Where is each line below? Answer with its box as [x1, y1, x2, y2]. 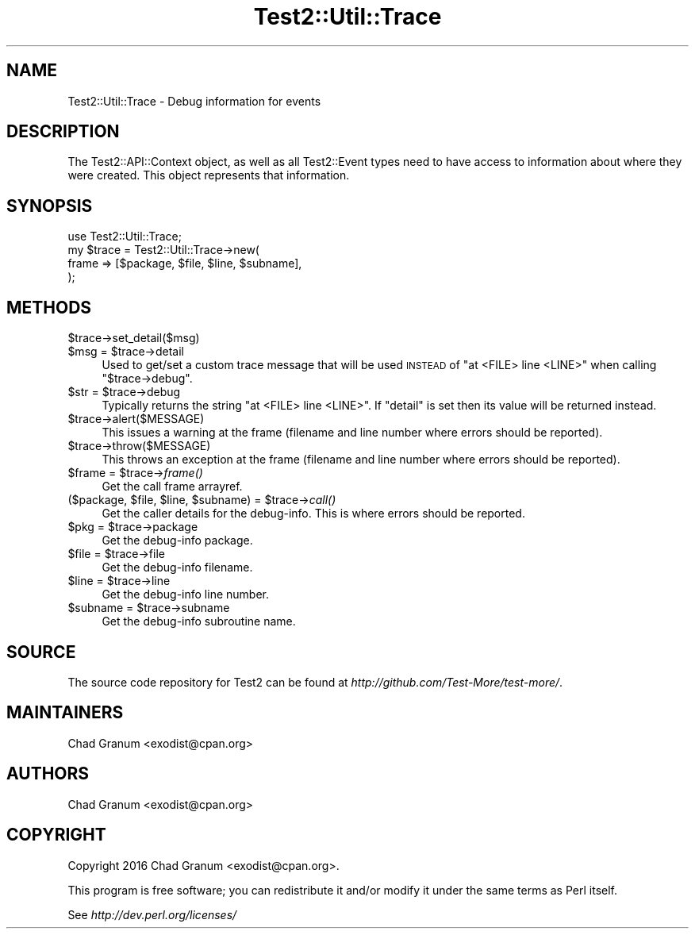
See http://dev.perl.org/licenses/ [67, 907, 237, 922]
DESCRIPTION [6, 121, 120, 142]
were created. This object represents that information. [67, 168, 350, 183]
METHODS [6, 297, 92, 317]
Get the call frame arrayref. [102, 479, 243, 494]
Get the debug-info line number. [102, 587, 269, 602]
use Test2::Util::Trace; [67, 229, 182, 244]
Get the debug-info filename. [102, 560, 253, 575]
